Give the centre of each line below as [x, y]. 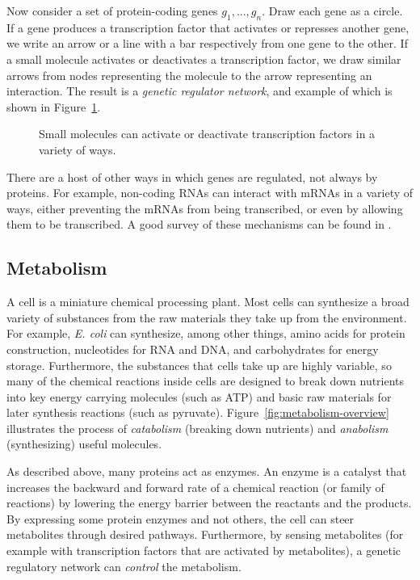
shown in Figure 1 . [54, 106]
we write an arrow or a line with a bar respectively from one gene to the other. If [207, 43]
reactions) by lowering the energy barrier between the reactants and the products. [209, 503]
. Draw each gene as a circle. [332, 11]
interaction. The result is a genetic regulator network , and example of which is [199, 91]
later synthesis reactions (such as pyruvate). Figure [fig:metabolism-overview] [198, 412]
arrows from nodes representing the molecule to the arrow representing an [189, 75]
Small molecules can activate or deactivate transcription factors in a [207, 134]
